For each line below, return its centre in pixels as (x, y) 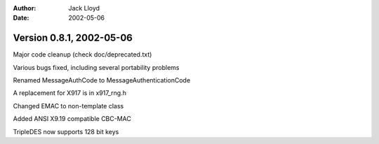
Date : (21, 18)
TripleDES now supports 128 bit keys (66, 131)
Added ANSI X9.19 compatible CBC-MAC (72, 119)
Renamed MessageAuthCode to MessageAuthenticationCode (102, 80)
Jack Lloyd (84, 8)
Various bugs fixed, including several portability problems (96, 67)
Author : (25, 8)
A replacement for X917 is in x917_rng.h (69, 93)
